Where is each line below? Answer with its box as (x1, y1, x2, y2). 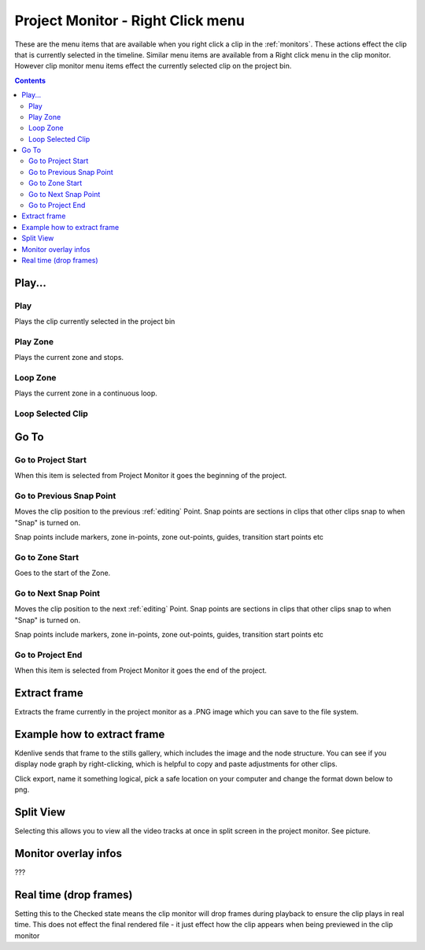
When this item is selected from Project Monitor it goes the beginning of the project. (14, 471, 287, 481)
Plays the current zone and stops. (14, 353, 124, 362)
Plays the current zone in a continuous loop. (14, 388, 157, 398)
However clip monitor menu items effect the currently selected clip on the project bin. (14, 61, 292, 71)
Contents (14, 76, 46, 85)
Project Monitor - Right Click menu (14, 12, 246, 29)
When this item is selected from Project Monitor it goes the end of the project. (14, 666, 268, 675)
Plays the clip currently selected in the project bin (14, 317, 176, 326)
